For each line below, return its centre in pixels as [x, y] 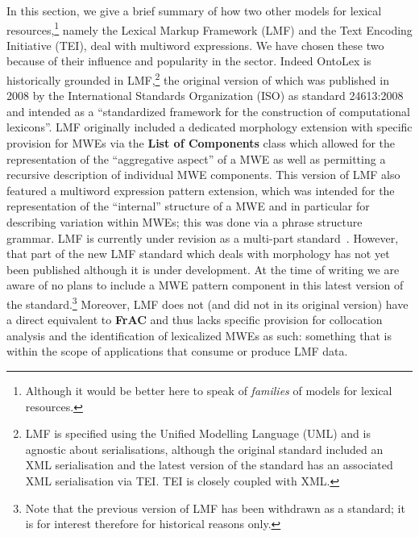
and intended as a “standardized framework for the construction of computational [208, 111]
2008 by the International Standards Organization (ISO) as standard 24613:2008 [205, 96]
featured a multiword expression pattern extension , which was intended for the [201, 190]
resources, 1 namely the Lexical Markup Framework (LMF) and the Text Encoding [209, 28]
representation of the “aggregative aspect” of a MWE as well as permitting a [196, 158]
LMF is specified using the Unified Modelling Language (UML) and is [198, 433]
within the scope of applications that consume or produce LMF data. [177, 351]
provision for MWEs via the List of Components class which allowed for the [201, 143]
